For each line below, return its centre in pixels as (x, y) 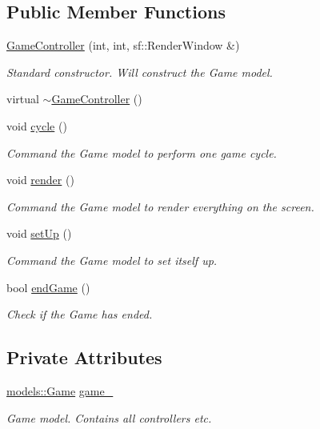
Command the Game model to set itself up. (112, 260)
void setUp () (39, 233)
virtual (23, 99)
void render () (40, 180)
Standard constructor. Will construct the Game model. (140, 72)
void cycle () (37, 125)
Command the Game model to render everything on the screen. (160, 206)
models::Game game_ (60, 390)
